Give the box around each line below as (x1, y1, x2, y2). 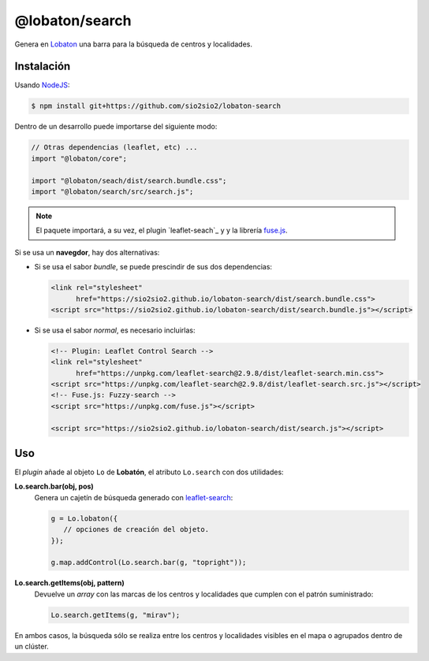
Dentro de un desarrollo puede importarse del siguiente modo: (14, 122, 218, 132)
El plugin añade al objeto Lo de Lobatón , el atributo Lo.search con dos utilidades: (14, 467, 284, 477)
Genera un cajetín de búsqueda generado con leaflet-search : (34, 492, 233, 502)
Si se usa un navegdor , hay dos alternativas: (14, 247, 160, 257)
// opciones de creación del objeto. (63, 525, 209, 534)
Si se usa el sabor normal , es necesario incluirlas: (34, 325, 196, 335)
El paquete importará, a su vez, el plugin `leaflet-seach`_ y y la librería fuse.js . (35, 225, 288, 236)
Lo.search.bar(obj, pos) (14, 481, 94, 492)
